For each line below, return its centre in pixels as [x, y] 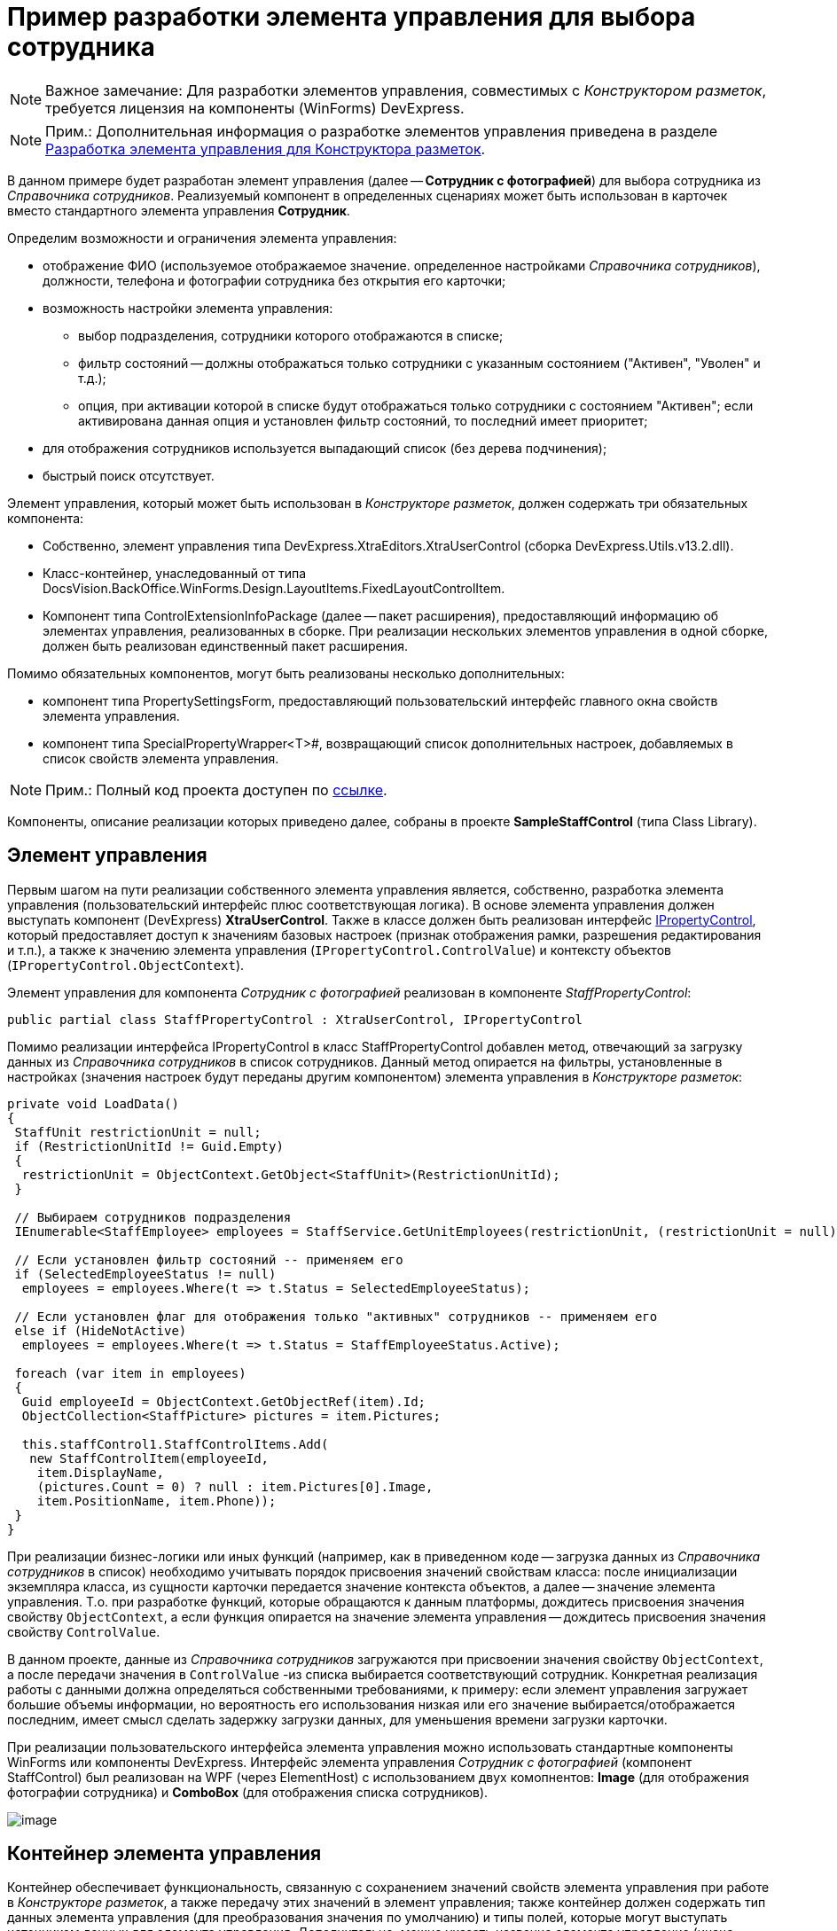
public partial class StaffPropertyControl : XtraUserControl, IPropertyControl [295, 1019]
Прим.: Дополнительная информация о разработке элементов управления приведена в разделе [382, 131]
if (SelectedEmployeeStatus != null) [145, 1274]
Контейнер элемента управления [164, 1854]
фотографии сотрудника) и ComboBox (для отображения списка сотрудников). [248, 1792]
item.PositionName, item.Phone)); [156, 1501]
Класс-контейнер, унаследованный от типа [175, 573]
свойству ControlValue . [84, 1631]
